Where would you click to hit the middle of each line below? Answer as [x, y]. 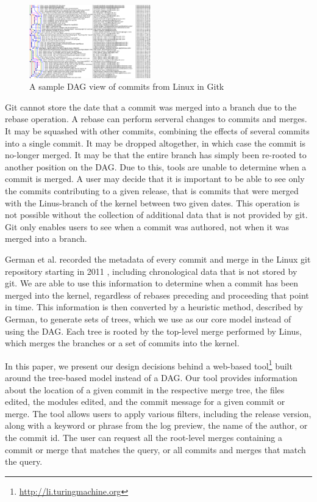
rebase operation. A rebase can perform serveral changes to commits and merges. [156, 119]
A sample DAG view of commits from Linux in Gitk [127, 86]
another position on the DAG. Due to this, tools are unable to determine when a [156, 166]
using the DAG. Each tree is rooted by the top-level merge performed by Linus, [153, 331]
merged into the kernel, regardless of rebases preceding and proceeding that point [157, 295]
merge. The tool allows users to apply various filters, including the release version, [158, 413]
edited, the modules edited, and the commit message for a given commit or [145, 402]
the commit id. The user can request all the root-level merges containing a [144, 437]
